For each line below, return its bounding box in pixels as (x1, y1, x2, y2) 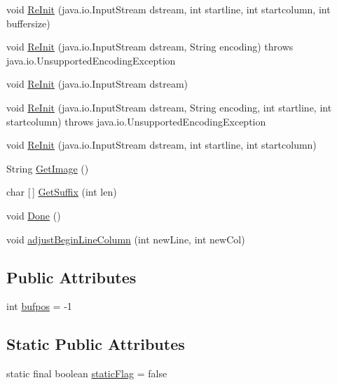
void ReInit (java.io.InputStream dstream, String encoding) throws (6, 39, 294, 54)
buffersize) (6, 15, 50, 30)
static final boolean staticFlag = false (6, 366, 167, 381)
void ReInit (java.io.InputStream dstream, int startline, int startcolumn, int (6, 2, 331, 16)
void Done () (6, 208, 61, 222)
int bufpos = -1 (6, 299, 72, 313)
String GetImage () (6, 161, 89, 175)
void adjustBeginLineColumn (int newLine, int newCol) (6, 231, 245, 246)
